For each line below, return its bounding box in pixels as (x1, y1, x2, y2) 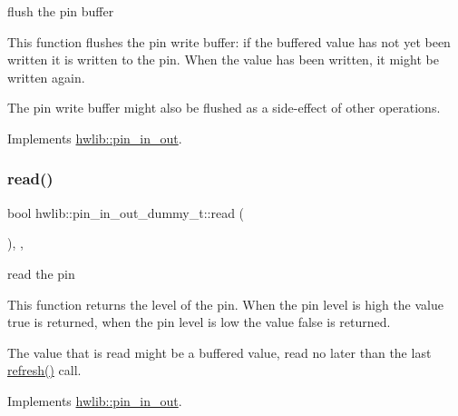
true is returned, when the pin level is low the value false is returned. (7, 312, 391, 332)
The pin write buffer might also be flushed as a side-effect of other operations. (7, 98, 441, 117)
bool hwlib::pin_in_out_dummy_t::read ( (7, 203, 245, 222)
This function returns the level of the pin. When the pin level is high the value (7, 294, 443, 313)
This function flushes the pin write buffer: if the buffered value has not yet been (7, 32, 451, 51)
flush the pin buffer (7, 2, 114, 20)
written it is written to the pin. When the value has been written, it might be (7, 50, 439, 69)
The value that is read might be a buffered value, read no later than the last (7, 342, 432, 362)
